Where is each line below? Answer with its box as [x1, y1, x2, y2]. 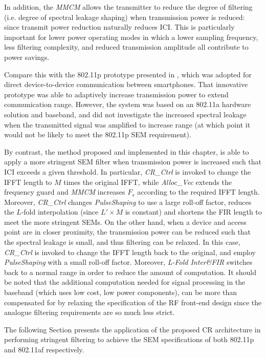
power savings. [4, 51, 50, 62]
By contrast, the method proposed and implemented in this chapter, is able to [4, 146, 249, 157]
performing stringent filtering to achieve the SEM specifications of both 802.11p [4, 334, 254, 345]
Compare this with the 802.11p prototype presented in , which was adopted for [4, 69, 252, 79]
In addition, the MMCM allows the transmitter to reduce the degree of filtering [4, 2, 253, 12]
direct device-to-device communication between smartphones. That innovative [4, 79, 248, 90]
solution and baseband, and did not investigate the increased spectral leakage [4, 109, 247, 119]
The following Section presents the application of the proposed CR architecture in [4, 324, 261, 334]
